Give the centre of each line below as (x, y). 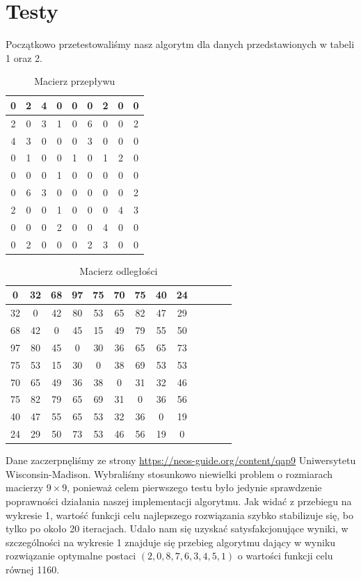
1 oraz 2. (24, 57)
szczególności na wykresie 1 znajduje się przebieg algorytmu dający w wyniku (171, 542)
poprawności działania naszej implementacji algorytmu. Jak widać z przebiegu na (179, 501)
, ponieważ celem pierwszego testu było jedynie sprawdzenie (194, 487)
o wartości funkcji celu (285, 556)
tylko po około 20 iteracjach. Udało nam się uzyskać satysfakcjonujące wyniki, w (177, 528)
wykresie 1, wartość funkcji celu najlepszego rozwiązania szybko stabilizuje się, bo (179, 515)
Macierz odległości (119, 270)
